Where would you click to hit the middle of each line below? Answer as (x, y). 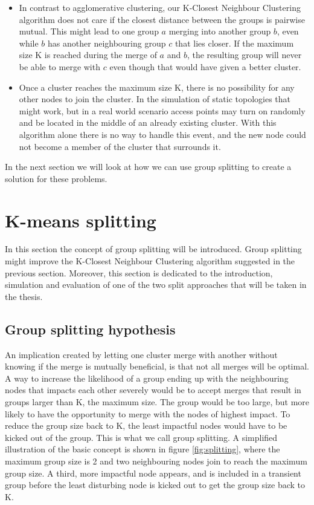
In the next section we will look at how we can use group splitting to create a (148, 167)
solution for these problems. (56, 178)
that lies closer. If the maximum (234, 43)
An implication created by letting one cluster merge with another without (141, 354)
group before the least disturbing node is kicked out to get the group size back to (155, 485)
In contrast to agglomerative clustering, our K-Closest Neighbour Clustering (160, 7)
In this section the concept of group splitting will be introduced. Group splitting (153, 249)
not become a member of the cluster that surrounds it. (120, 146)
